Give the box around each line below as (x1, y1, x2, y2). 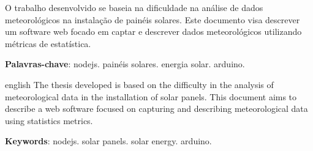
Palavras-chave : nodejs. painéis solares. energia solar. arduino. (5, 57, 245, 70)
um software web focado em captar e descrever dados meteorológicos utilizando (5, 25, 302, 38)
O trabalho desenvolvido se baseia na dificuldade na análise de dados (5, 1, 263, 13)
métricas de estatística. (5, 37, 91, 50)
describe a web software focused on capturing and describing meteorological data (5, 102, 308, 115)
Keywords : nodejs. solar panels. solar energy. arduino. (5, 134, 212, 147)
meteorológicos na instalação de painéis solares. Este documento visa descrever (5, 13, 300, 26)
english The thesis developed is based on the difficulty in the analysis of (5, 78, 274, 90)
